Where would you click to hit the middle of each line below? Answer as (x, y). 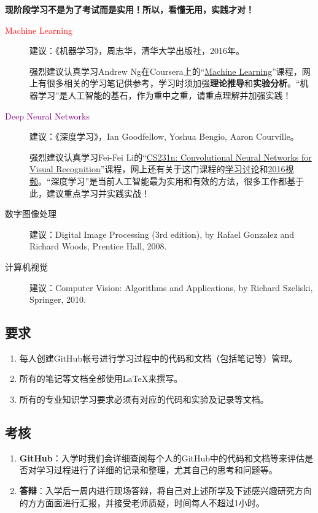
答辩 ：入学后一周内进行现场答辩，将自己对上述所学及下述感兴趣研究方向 (165, 491)
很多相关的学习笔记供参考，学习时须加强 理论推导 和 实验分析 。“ (173, 83)
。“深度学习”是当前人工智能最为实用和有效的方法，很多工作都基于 (171, 180)
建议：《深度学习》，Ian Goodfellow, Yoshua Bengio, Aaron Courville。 (164, 136)
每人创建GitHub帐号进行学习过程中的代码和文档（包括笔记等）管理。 (158, 358)
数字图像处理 (31, 214)
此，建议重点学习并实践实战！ (90, 193)
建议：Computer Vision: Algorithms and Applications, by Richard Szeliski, (171, 287)
